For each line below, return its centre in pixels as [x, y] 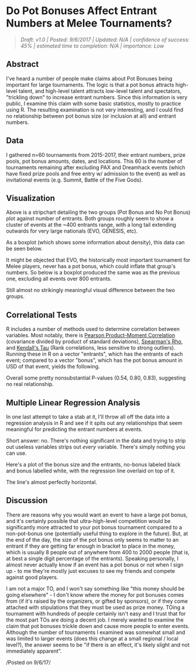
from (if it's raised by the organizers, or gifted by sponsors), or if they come [97, 601]
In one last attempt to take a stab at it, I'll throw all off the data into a [88, 417]
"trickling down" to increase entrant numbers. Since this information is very [97, 97]
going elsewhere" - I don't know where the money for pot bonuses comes [95, 595]
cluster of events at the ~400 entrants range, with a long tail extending [91, 225]
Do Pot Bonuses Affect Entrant [82, 11]
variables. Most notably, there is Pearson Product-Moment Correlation [91, 335]
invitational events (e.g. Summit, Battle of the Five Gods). [75, 180]
